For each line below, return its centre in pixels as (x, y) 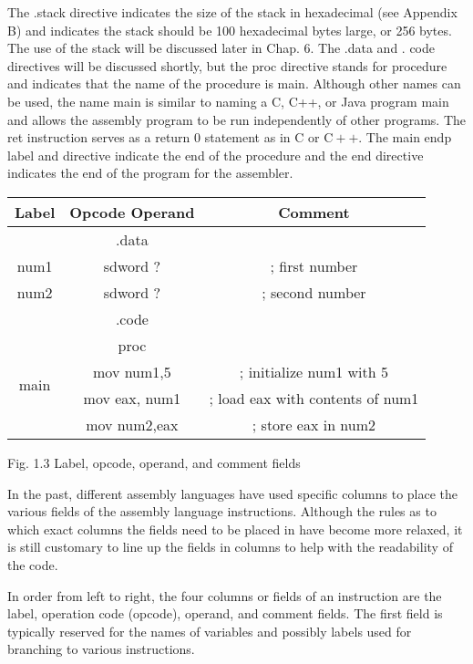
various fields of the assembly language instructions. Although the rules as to (222, 511)
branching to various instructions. (101, 649)
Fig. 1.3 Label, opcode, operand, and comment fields (154, 462)
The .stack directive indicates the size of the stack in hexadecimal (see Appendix (232, 12)
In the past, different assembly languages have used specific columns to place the (233, 493)
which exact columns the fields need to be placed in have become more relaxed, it (235, 529)
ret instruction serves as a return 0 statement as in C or (164, 137)
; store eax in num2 (314, 424)
